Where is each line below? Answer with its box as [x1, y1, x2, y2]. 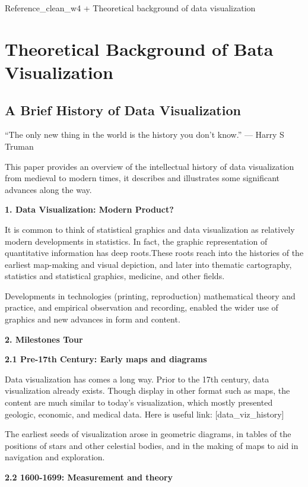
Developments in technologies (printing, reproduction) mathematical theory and [5, 289, 296, 302]
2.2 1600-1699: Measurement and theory [5, 471, 173, 483]
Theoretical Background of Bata [5, 36, 274, 61]
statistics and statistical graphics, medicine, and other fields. [5, 270, 225, 282]
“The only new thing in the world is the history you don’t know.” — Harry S [5, 128, 284, 141]
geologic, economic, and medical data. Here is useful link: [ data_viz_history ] [5, 407, 284, 420]
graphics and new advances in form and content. [5, 313, 180, 325]
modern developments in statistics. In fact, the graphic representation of [5, 235, 268, 247]
